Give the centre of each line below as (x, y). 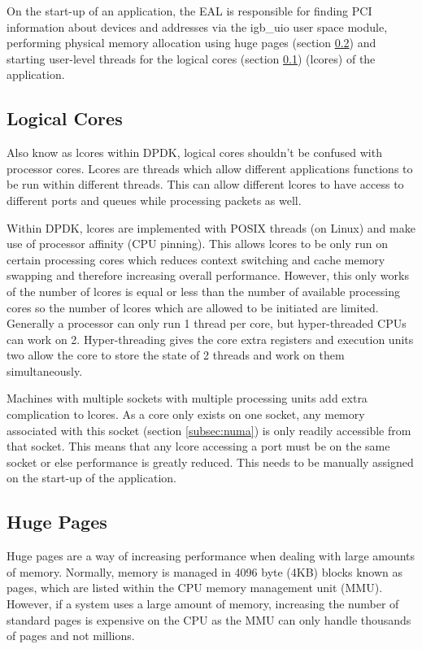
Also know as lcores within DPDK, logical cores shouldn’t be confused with (194, 152)
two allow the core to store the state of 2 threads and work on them (176, 355)
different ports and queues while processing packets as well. (154, 200)
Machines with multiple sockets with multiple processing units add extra (187, 398)
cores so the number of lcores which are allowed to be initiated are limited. (193, 307)
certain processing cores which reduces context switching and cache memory (196, 259)
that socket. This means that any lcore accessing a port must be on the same (198, 446)
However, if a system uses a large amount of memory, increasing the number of (203, 604)
